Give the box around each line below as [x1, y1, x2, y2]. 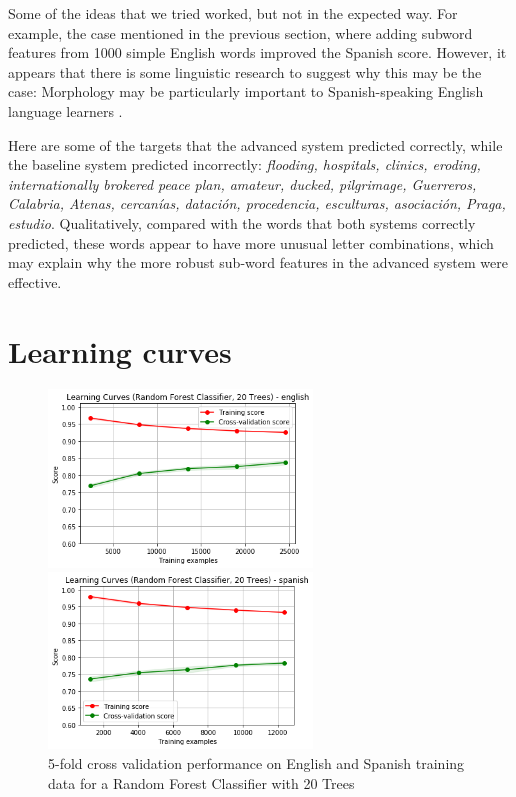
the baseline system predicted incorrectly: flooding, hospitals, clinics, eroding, [8, 154, 481, 175]
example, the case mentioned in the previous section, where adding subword [8, 22, 473, 43]
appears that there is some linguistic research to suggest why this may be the [8, 61, 482, 82]
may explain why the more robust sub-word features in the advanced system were [8, 252, 508, 273]
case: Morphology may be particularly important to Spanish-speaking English [8, 81, 484, 102]
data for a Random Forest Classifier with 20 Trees [48, 772, 355, 793]
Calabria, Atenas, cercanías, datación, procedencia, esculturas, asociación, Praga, [8, 193, 506, 214]
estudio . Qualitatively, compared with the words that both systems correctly [8, 212, 476, 233]
